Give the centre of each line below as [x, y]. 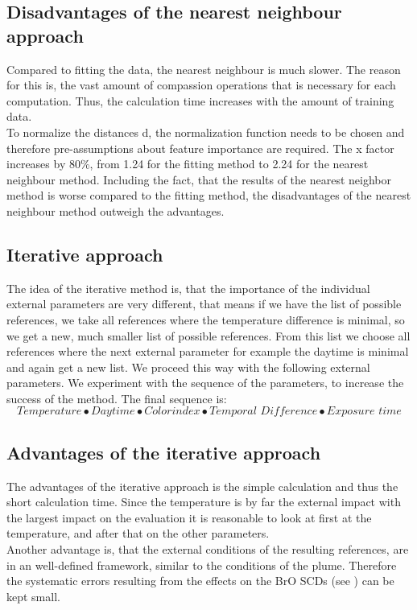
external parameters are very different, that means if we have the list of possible [204, 304]
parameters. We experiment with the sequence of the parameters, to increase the [205, 383]
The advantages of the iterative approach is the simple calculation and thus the [202, 486]
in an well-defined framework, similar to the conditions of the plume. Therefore [202, 565]
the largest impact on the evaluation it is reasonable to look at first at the [189, 517]
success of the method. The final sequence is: [117, 398]
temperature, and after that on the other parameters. [138, 533]
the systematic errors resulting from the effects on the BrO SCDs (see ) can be [200, 581]
